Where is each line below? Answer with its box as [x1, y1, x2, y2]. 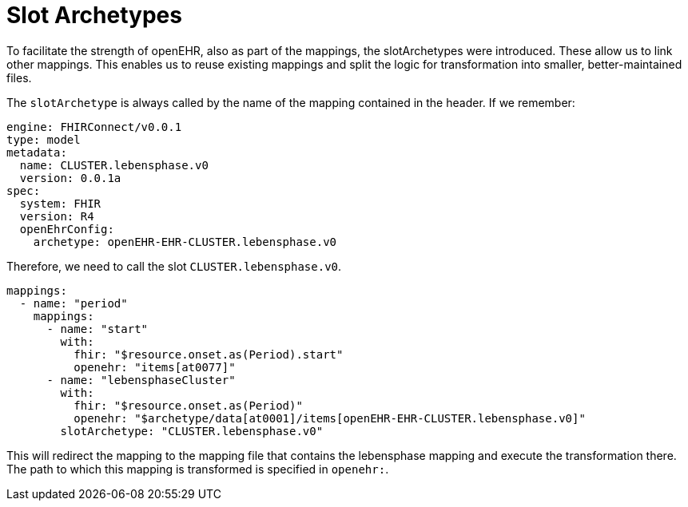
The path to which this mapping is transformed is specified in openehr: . [6, 461, 389, 476]
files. [6, 70, 32, 85]
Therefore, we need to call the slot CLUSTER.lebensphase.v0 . [6, 259, 342, 273]
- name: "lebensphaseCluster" [46, 373, 236, 386]
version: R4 [19, 209, 94, 223]
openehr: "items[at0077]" [74, 360, 236, 374]
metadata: [6, 145, 67, 159]
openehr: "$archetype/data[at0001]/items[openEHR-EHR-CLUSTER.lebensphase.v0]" [74, 411, 586, 425]
